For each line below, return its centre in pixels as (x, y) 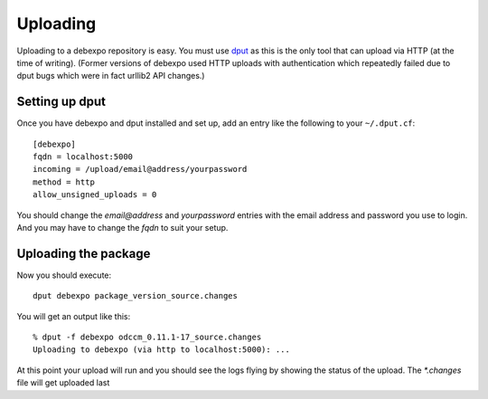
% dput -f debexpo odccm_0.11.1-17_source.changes (147, 337)
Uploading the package (84, 253)
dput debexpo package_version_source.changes (136, 296)
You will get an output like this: (74, 316)
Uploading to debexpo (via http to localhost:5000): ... (162, 350)
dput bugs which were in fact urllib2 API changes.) (111, 76)
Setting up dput (61, 102)
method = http (64, 182)
